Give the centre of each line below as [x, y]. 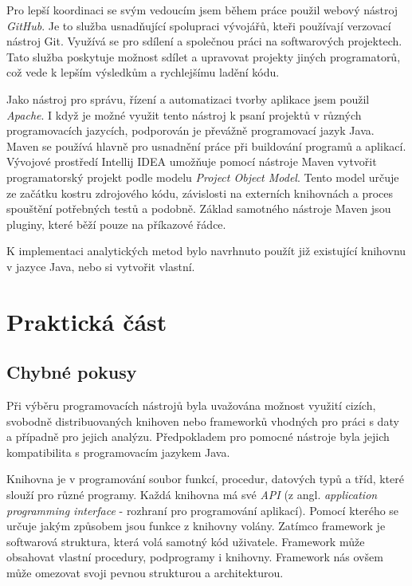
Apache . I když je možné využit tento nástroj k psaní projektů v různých [184, 114]
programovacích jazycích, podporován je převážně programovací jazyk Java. [190, 130]
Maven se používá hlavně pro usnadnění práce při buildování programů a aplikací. [206, 146]
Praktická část [87, 321]
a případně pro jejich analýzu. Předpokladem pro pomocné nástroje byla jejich [198, 437]
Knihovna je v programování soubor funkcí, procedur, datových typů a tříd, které [205, 479]
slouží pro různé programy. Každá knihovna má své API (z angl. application [192, 495]
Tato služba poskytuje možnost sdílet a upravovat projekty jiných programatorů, [204, 56]
